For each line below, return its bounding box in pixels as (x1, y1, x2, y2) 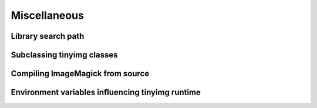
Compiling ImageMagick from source (11, 69, 150, 79)
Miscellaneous (11, 9, 85, 22)
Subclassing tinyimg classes (11, 50, 118, 60)
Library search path (11, 31, 85, 41)
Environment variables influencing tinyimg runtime (11, 87, 201, 97)
